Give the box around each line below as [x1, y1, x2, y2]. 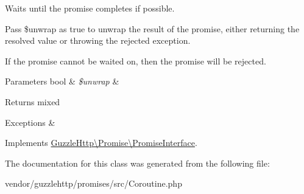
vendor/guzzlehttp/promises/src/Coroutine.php [5, 177, 182, 190]
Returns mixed [5, 95, 60, 108]
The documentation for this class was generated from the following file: [5, 156, 270, 169]
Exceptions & [5, 116, 55, 128]
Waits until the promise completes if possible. [5, 2, 175, 14]
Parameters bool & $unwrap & [5, 75, 119, 88]
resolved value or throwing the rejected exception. [5, 34, 191, 47]
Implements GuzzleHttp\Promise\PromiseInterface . [5, 136, 197, 149]
